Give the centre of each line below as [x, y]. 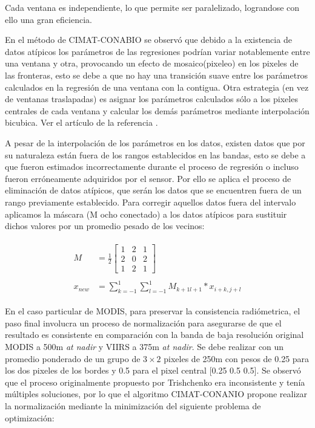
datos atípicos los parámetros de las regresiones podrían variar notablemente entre [157, 51]
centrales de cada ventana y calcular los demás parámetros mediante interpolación [157, 110]
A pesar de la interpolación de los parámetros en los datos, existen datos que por [155, 142]
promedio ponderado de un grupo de [73, 358]
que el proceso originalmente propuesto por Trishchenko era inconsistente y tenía [155, 382]
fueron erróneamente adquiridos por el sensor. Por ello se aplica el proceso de [148, 178]
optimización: [30, 417]
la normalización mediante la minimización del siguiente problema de [133, 405]
